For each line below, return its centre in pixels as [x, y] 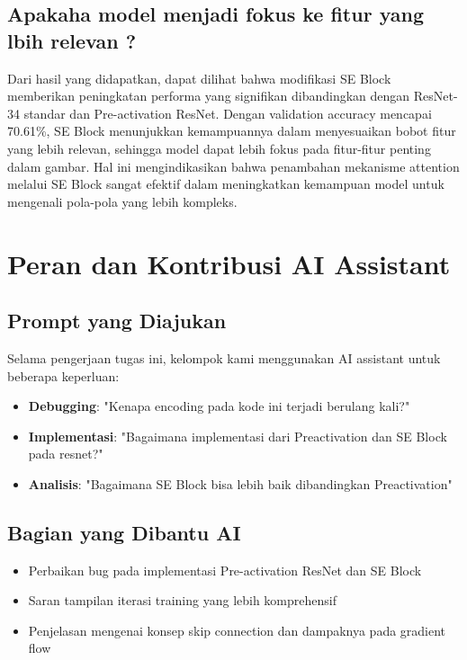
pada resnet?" [66, 454]
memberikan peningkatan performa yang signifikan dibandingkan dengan [209, 96]
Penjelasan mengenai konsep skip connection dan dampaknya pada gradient [237, 630]
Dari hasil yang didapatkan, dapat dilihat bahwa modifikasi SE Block [199, 78]
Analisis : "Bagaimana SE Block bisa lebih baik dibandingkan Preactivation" [240, 483]
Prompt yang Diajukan [117, 321]
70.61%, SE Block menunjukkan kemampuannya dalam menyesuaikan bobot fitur [232, 131]
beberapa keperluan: [63, 375]
